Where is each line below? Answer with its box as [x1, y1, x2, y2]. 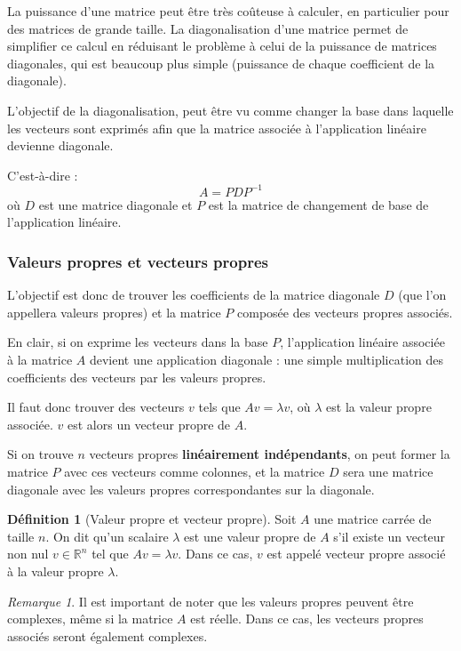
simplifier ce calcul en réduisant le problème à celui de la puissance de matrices [7, 36, 437, 55]
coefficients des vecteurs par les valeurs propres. [7, 367, 266, 386]
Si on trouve [7, 445, 74, 463]
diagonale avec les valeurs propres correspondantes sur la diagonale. [7, 479, 375, 498]
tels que [198, 398, 241, 416]
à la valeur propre [7, 561, 104, 580]
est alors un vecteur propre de [67, 414, 231, 433]
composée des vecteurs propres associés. [237, 302, 453, 321]
